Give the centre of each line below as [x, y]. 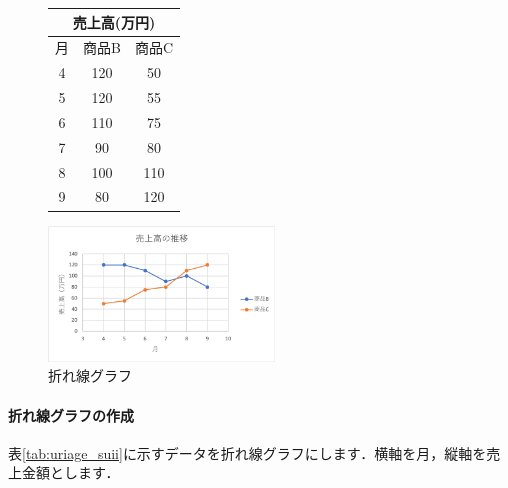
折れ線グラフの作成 [71, 414]
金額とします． [70, 472]
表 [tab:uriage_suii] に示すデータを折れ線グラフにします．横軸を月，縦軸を [247, 452]
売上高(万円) [114, 21]
